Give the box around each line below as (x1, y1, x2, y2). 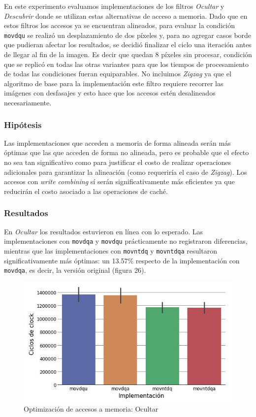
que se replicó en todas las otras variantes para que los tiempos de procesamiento (4, 59, 249, 69)
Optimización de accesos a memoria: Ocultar (24, 404, 159, 414)
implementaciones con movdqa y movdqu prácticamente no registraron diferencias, (4, 236, 248, 246)
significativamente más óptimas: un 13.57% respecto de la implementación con (4, 255, 240, 265)
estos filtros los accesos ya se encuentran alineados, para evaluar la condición (4, 20, 235, 31)
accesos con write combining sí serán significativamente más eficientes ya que (4, 176, 235, 187)
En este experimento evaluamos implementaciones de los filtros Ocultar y (4, 1, 224, 11)
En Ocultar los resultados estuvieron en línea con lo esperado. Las (4, 226, 203, 236)
